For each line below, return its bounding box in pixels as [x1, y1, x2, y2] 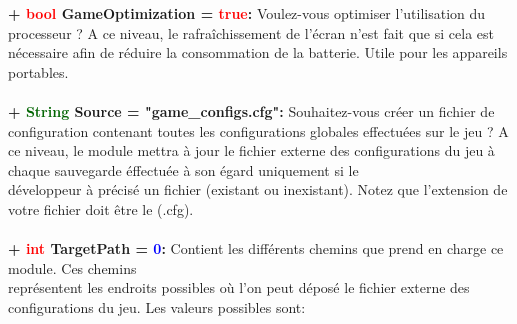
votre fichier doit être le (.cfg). [8, 198, 194, 219]
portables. [8, 61, 69, 82]
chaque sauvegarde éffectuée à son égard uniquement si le [8, 159, 359, 180]
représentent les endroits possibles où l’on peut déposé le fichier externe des [8, 277, 470, 298]
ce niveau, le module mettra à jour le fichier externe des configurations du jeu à [8, 140, 495, 161]
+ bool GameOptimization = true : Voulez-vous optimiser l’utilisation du [8, 3, 486, 23]
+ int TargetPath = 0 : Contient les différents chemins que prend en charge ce [8, 238, 504, 259]
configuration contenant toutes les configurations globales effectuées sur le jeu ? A [8, 120, 509, 141]
